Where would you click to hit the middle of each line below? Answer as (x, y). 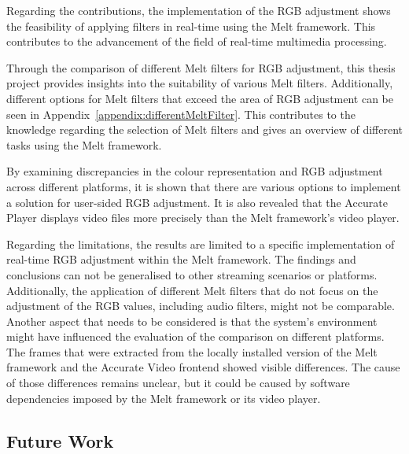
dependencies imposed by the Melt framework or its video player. (164, 398)
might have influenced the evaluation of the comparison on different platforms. (195, 336)
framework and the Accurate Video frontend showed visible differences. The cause (203, 367)
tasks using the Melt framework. (84, 144)
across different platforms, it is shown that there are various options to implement (204, 186)
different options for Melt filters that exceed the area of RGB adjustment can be (200, 98)
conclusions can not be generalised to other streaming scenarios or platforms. (192, 274)
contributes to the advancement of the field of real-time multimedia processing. (197, 41)
